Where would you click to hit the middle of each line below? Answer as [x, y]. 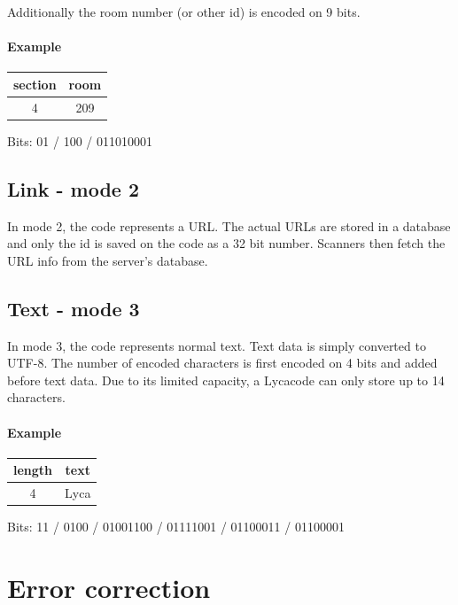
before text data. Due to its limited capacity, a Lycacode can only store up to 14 [226, 380]
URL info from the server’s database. [108, 260]
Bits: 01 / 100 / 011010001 [80, 140]
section [35, 84]
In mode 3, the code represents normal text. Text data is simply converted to [217, 345]
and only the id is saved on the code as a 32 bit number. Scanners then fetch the [226, 243]
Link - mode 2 [73, 188]
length [33, 470]
